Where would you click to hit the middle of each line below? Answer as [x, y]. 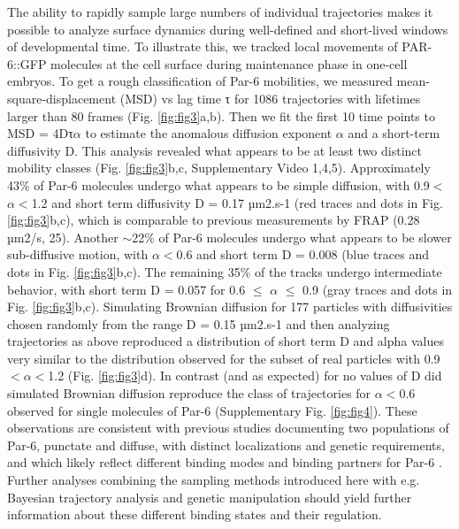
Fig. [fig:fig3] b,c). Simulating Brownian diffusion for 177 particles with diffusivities [230, 307]
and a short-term [394, 133]
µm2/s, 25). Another [63, 237]
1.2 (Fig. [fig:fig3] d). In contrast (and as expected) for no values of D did [245, 376]
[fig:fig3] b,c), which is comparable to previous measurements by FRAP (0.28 [214, 220]
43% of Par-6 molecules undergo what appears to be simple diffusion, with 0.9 [218, 184]
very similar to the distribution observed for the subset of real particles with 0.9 [224, 358]
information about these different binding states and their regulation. [195, 514]
